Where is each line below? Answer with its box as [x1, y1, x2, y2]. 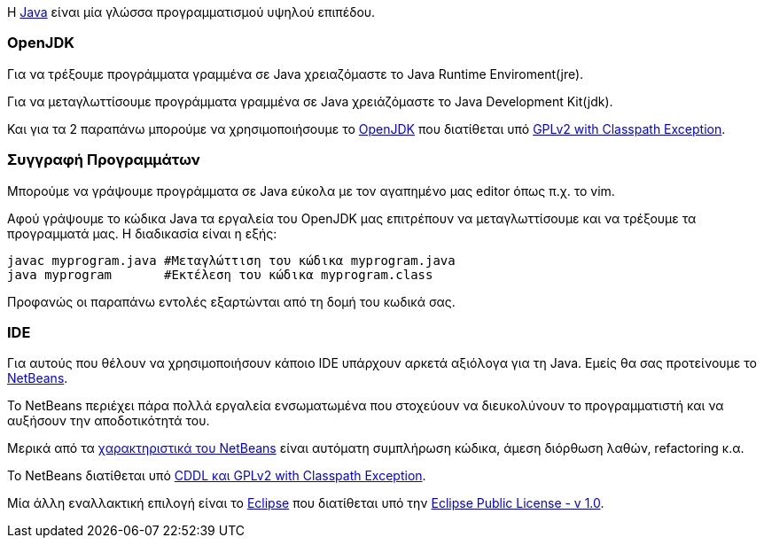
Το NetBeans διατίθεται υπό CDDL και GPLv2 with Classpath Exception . [7, 468, 426, 484]
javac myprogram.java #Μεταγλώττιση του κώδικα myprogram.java [7, 253, 456, 268]
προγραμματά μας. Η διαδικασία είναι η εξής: [7, 225, 277, 241]
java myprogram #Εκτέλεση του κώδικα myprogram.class [7, 267, 433, 282]
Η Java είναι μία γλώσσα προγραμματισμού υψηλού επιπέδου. [7, 4, 376, 19]
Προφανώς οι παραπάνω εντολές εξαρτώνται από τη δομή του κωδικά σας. [7, 293, 456, 309]
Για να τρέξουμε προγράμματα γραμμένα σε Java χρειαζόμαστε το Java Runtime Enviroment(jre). [7, 66, 584, 82]
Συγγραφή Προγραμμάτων [7, 151, 200, 169]
